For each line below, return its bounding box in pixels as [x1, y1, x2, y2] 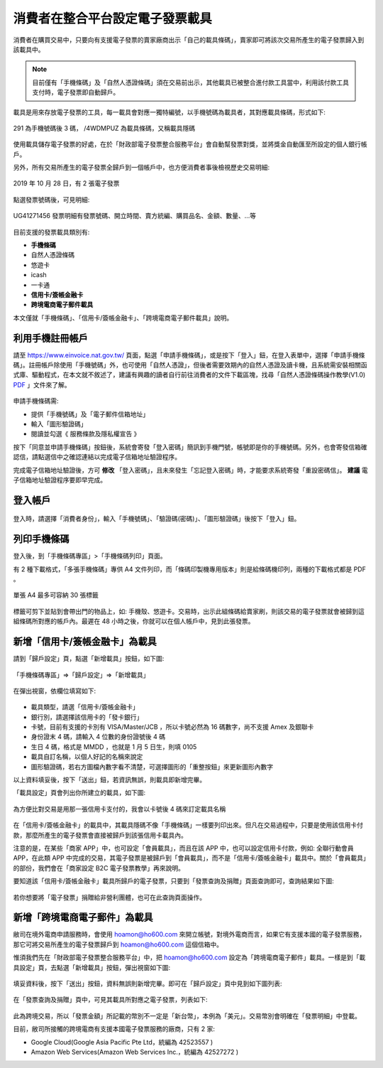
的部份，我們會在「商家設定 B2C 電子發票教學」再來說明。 [13, 863, 184, 872]
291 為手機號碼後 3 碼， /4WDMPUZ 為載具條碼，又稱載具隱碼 [13, 124, 196, 132]
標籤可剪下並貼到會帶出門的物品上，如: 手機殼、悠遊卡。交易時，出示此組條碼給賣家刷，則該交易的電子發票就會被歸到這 [13, 607, 365, 615]
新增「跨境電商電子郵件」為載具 [13, 912, 153, 924]
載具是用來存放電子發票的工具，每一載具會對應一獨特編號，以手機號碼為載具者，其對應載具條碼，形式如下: [13, 107, 326, 117]
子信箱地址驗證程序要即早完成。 [13, 475, 106, 484]
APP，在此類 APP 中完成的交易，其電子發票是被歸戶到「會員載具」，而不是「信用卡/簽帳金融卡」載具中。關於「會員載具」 [13, 853, 367, 863]
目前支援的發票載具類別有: [13, 227, 90, 236]
